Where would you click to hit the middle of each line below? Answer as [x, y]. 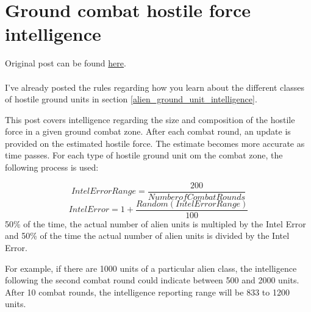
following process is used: [52, 167]
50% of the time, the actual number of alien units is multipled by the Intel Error [155, 223]
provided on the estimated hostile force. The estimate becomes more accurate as [155, 143]
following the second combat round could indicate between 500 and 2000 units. [152, 280]
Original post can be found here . [66, 63]
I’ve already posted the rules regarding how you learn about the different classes [155, 87]
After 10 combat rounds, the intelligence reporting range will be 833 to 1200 [147, 292]
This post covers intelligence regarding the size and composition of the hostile [150, 119]
